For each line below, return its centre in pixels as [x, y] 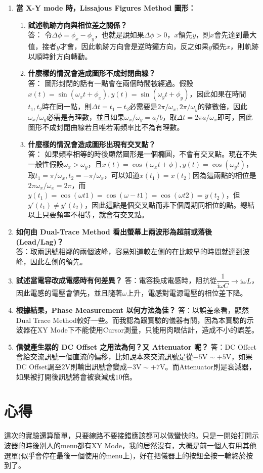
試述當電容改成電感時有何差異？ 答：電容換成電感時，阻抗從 [116, 280]
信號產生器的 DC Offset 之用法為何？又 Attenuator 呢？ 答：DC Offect [136, 346]
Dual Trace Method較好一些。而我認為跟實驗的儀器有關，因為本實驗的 [131, 320]
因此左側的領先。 [58, 261]
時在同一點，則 [67, 106]
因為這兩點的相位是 [224, 175]
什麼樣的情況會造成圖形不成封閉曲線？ [92, 73]
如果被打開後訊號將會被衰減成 [65, 376]
